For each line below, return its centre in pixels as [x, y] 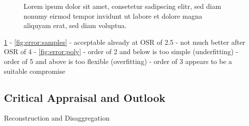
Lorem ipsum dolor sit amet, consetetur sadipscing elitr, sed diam [123, 6]
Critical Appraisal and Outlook [85, 97]
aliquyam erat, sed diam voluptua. [75, 25]
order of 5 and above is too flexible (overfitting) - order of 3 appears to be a [118, 61]
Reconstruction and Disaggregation [57, 118]
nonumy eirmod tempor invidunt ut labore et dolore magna [113, 16]
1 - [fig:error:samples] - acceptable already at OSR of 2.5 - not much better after [125, 42]
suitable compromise [35, 71]
